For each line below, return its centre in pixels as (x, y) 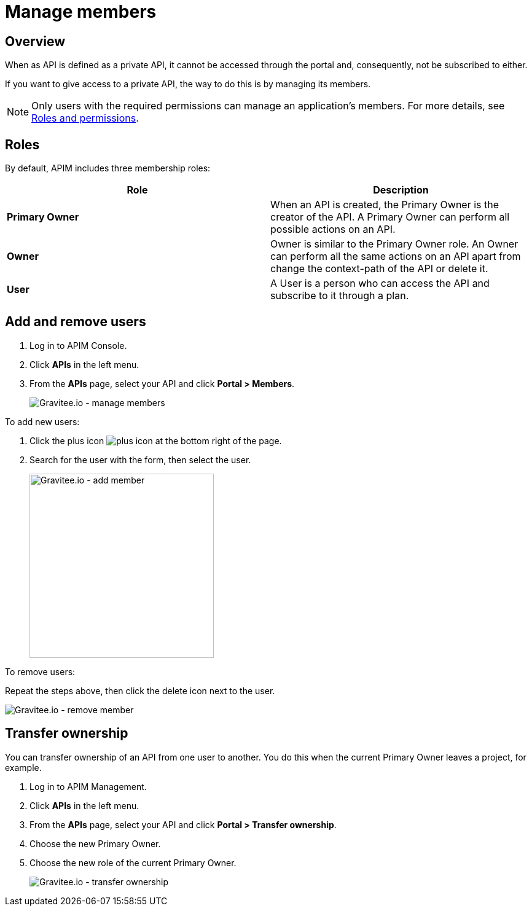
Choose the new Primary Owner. (95, 843)
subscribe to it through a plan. (340, 296)
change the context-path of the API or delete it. (379, 269)
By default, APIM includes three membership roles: (108, 168)
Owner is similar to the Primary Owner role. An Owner (394, 244)
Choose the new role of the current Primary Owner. (133, 862)
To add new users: (42, 421)
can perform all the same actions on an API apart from (396, 256)
